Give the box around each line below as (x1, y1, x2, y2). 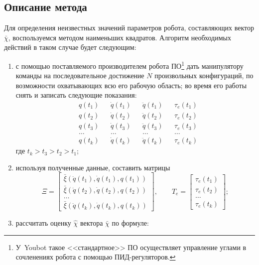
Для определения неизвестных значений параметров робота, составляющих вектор (4, 22, 254, 33)
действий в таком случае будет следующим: (4, 42, 136, 52)
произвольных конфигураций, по (154, 70, 254, 81)
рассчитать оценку (15, 218, 71, 228)
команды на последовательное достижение (15, 70, 144, 81)
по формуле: (112, 218, 149, 228)
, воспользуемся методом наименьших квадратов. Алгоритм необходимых (8, 32, 231, 42)
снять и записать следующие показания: (15, 90, 137, 100)
